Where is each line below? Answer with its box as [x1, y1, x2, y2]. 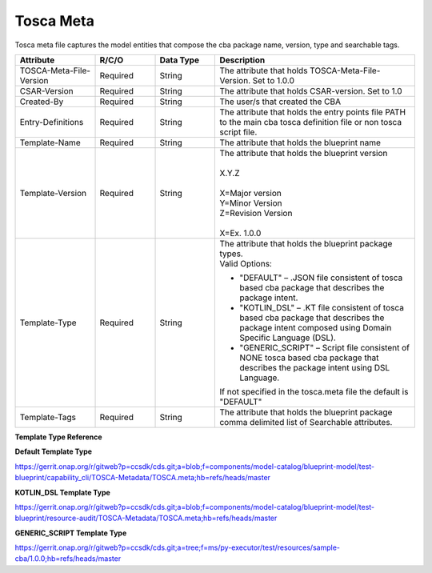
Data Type [159, 54, 200, 66]
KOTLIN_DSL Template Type [14, 487, 111, 497]
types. [219, 248, 243, 259]
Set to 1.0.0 [252, 74, 295, 86]
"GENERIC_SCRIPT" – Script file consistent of [239, 342, 410, 353]
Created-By [19, 96, 64, 107]
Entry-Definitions [19, 116, 84, 127]
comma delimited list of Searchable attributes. [219, 416, 393, 427]
